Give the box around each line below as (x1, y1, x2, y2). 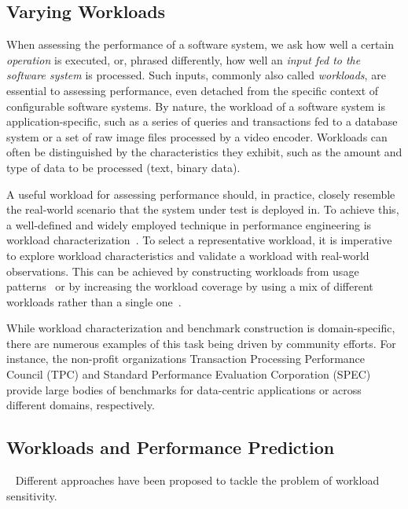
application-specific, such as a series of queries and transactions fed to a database (6, 113, 398, 130)
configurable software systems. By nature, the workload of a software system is (6, 97, 386, 114)
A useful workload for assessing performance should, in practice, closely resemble (6, 185, 395, 202)
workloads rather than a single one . (6, 293, 182, 309)
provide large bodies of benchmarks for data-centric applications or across (6, 381, 362, 397)
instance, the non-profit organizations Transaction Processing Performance (6, 350, 366, 367)
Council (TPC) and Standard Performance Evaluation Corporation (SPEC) (6, 366, 371, 383)
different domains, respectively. (6, 397, 155, 413)
